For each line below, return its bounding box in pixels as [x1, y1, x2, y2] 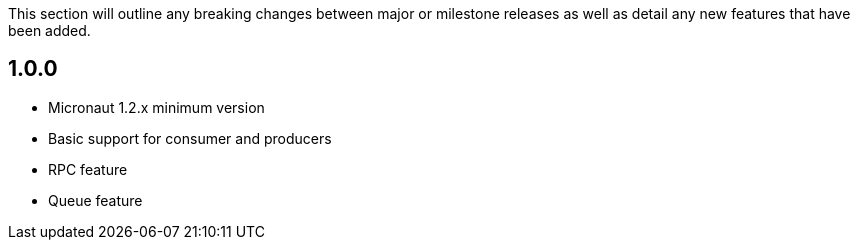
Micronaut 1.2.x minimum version [48, 98, 265, 116]
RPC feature [48, 160, 128, 178]
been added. [8, 22, 91, 39]
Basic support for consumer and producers [48, 129, 332, 147]
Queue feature [48, 191, 143, 209]
